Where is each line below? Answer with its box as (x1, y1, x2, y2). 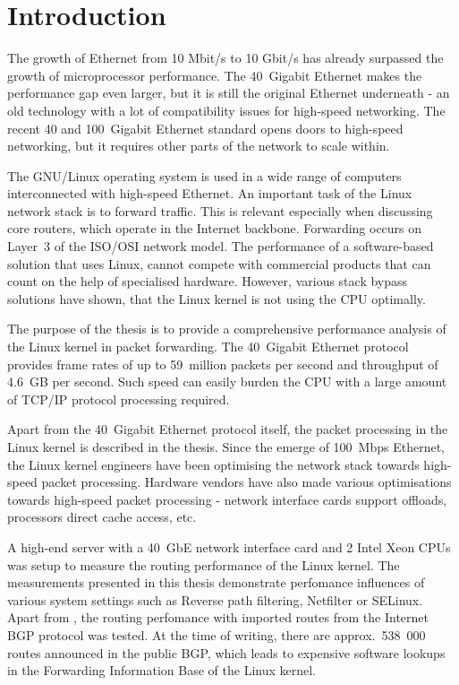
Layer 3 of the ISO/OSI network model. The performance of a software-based (7, 237, 434, 256)
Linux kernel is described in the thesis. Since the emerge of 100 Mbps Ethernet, (7, 438, 445, 455)
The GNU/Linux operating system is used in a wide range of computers (7, 166, 402, 185)
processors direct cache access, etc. (7, 507, 197, 526)
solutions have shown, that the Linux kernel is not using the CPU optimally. (7, 289, 426, 308)
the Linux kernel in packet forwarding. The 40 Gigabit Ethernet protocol (7, 337, 409, 356)
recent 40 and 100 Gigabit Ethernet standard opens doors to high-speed (7, 118, 404, 137)
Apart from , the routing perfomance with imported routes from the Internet (7, 608, 429, 627)
